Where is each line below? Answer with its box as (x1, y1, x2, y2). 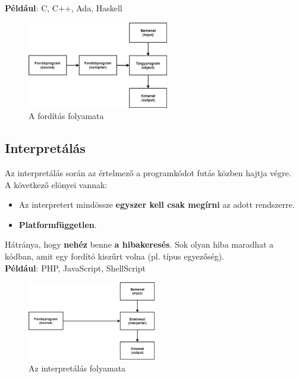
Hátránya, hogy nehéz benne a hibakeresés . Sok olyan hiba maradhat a (5, 238, 274, 251)
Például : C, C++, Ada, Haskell (5, 2, 122, 14)
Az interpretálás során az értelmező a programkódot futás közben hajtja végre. (5, 167, 291, 179)
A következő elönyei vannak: (5, 178, 108, 190)
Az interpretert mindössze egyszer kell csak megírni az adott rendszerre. (18, 198, 295, 211)
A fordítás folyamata (29, 110, 104, 122)
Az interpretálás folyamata (29, 361, 126, 374)
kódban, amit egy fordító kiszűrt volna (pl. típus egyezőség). (5, 249, 224, 262)
